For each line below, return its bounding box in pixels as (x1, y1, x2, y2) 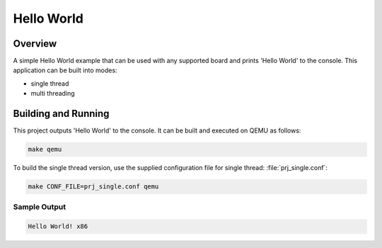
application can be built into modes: (13, 66, 117, 74)
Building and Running (13, 108, 110, 120)
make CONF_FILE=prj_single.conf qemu (28, 183, 159, 191)
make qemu (28, 145, 62, 154)
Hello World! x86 (28, 222, 88, 230)
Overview (13, 38, 57, 50)
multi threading (30, 89, 75, 98)
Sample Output (13, 202, 66, 212)
